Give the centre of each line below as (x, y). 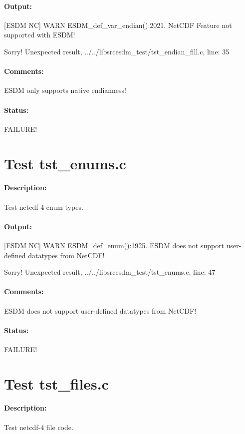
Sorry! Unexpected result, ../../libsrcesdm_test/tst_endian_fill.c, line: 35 (117, 51)
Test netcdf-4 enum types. (44, 207)
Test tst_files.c (57, 383)
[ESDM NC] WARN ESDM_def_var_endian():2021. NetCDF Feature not (118, 25)
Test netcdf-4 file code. (39, 427)
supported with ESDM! (40, 35)
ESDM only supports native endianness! (65, 90)
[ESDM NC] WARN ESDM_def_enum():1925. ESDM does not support (114, 245)
